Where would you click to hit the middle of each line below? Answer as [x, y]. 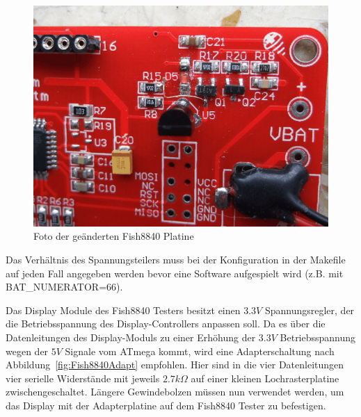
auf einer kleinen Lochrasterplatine [265, 378]
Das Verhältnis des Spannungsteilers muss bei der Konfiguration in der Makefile [176, 259]
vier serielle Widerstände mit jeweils [83, 378]
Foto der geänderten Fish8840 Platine [114, 236]
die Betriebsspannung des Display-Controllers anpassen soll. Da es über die [166, 324]
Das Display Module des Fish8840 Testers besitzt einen [123, 310]
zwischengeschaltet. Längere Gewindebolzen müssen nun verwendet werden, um [175, 392]
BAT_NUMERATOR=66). [64, 287]
